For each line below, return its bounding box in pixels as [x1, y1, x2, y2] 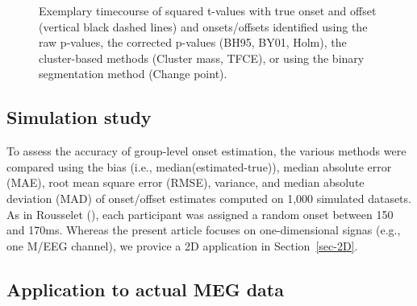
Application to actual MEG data [6, 276, 284, 301]
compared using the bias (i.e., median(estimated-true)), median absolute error [6, 158, 392, 175]
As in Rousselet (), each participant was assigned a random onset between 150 [6, 205, 394, 222]
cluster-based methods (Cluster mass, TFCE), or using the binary [39, 49, 365, 66]
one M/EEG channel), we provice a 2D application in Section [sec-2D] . [6, 237, 358, 254]
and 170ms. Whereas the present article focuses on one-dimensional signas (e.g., [6, 221, 401, 238]
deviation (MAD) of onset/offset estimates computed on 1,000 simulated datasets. [6, 189, 411, 206]
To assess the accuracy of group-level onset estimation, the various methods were [6, 143, 407, 159]
